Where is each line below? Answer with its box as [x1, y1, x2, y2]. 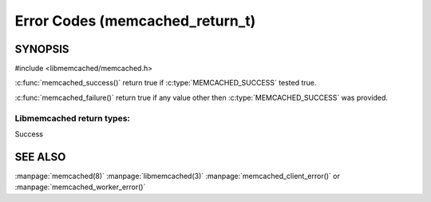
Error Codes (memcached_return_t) [14, 12, 256, 30]
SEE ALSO [14, 150, 66, 164]
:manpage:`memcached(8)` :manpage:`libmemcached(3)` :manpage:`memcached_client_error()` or [14, 171, 341, 180]
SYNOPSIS [14, 42, 69, 56]
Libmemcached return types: [14, 113, 131, 124]
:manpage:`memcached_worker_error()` [14, 182, 146, 192]
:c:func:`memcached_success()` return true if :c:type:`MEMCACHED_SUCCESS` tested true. [14, 78, 317, 88]
